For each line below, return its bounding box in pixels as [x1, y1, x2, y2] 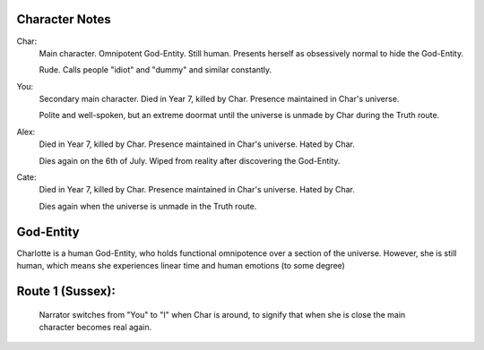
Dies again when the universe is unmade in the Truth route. [39, 201, 257, 211]
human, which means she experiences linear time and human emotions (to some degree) [16, 260, 345, 271]
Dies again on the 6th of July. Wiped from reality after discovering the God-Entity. [39, 155, 341, 166]
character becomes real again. [39, 321, 152, 332]
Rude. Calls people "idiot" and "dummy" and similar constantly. [39, 64, 272, 75]
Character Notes [16, 12, 111, 27]
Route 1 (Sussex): [16, 283, 116, 299]
